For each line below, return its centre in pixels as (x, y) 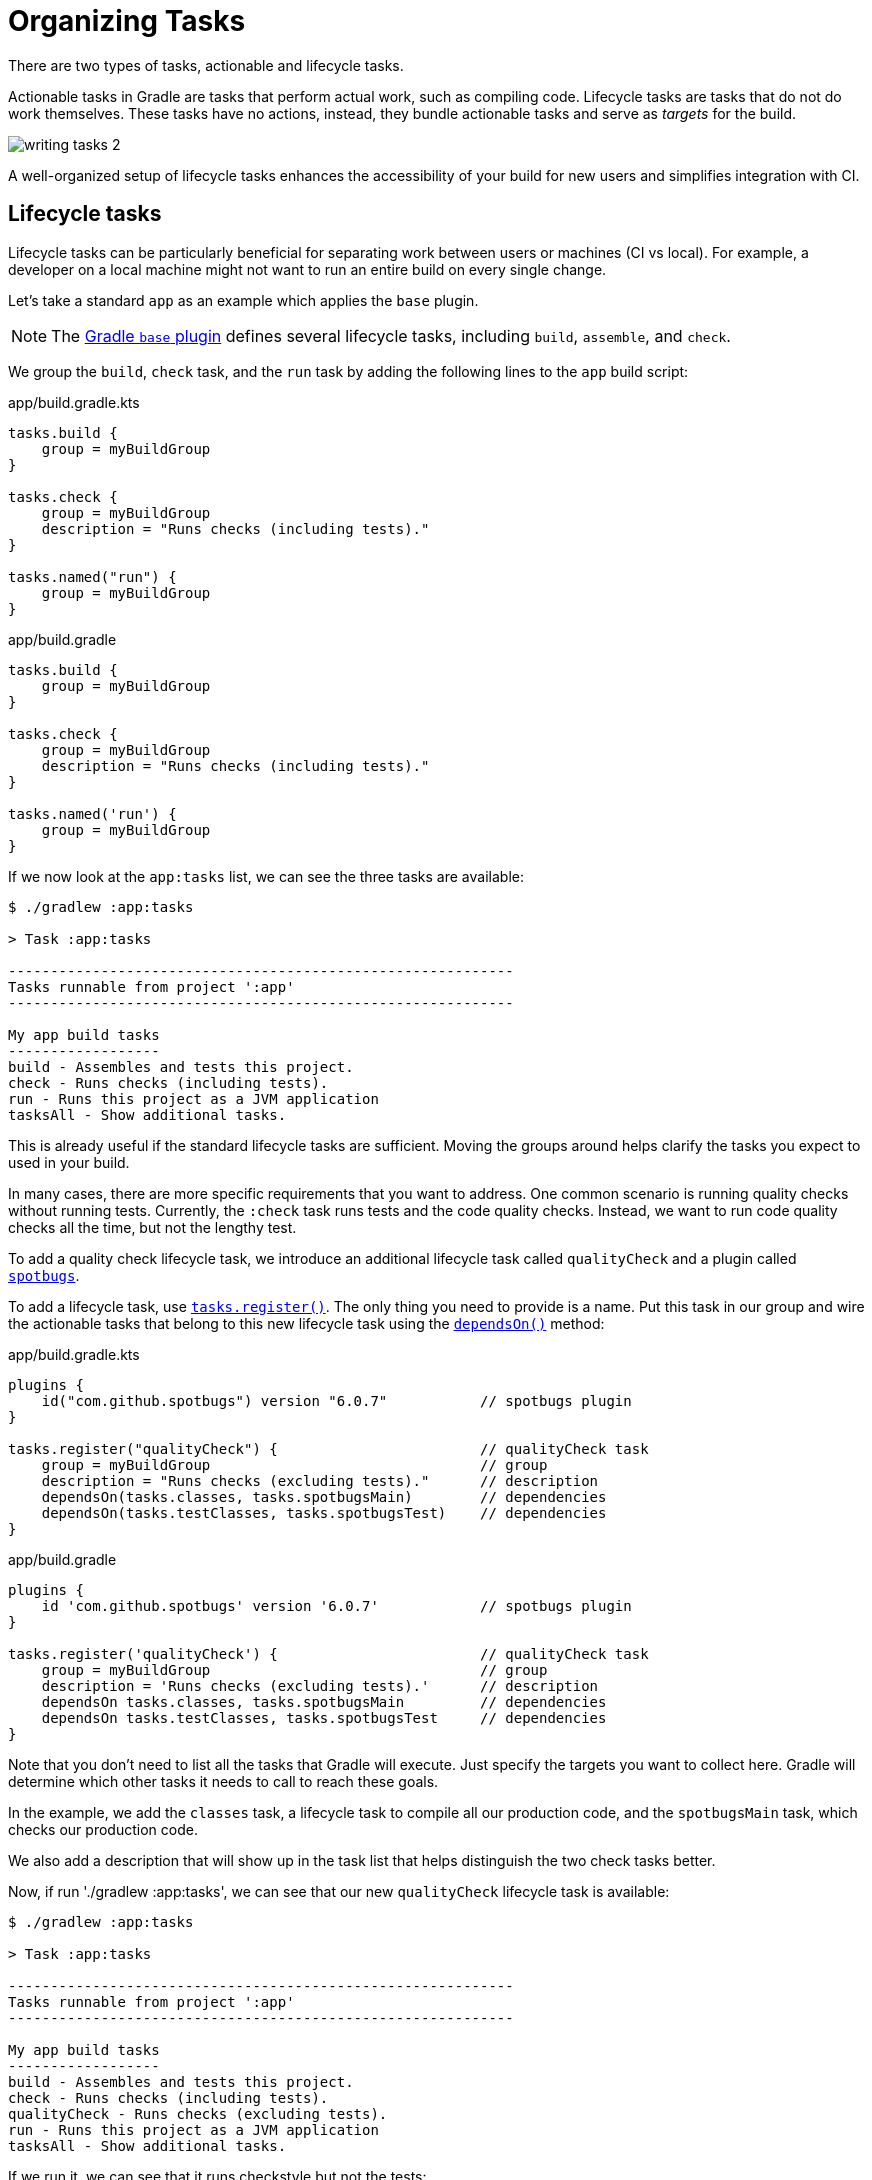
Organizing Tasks (127, 21)
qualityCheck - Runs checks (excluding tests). (198, 2113)
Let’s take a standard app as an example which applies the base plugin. (243, 300)
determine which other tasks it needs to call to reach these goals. (223, 1781)
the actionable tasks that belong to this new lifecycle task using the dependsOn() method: (306, 1323)
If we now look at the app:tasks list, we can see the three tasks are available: (266, 876)
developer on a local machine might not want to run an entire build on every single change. (307, 269)
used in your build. (69, 1162)
